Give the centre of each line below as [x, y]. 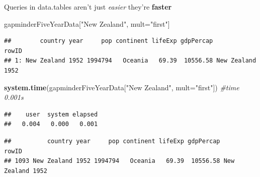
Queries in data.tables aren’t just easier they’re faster [88, 7]
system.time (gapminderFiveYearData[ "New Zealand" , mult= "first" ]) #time [122, 87]
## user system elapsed [51, 114]
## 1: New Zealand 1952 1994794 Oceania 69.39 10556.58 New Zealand [130, 61]
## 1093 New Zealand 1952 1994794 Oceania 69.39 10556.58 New [119, 161]
